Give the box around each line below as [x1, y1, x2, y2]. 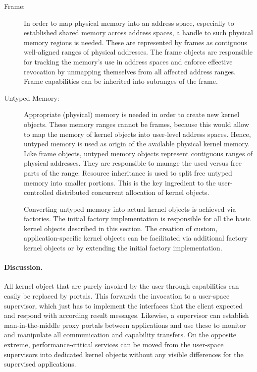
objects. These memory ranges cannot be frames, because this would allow [24, 119, 249, 129]
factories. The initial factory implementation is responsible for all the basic [24, 213, 251, 224]
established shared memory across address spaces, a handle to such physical [24, 27, 253, 38]
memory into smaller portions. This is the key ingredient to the [24, 177, 216, 187]
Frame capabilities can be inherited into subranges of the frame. [24, 76, 218, 86]
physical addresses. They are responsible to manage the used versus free [24, 158, 242, 168]
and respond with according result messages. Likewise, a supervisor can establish [4, 310, 249, 320]
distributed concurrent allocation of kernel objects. [55, 187, 209, 197]
